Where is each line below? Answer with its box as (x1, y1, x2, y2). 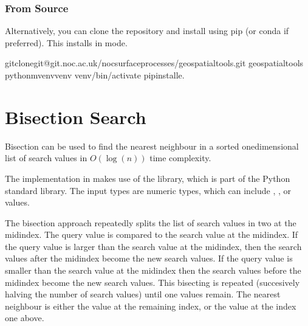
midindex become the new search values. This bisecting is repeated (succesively (5, 276, 300, 288)
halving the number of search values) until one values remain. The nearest (5, 288, 281, 300)
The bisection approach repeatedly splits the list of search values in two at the (5, 216, 296, 229)
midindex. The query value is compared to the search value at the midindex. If (5, 228, 298, 241)
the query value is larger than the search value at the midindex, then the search (5, 240, 302, 252)
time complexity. (149, 151, 211, 164)
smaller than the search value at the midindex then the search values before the (5, 264, 301, 277)
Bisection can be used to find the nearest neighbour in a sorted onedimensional (5, 139, 299, 152)
